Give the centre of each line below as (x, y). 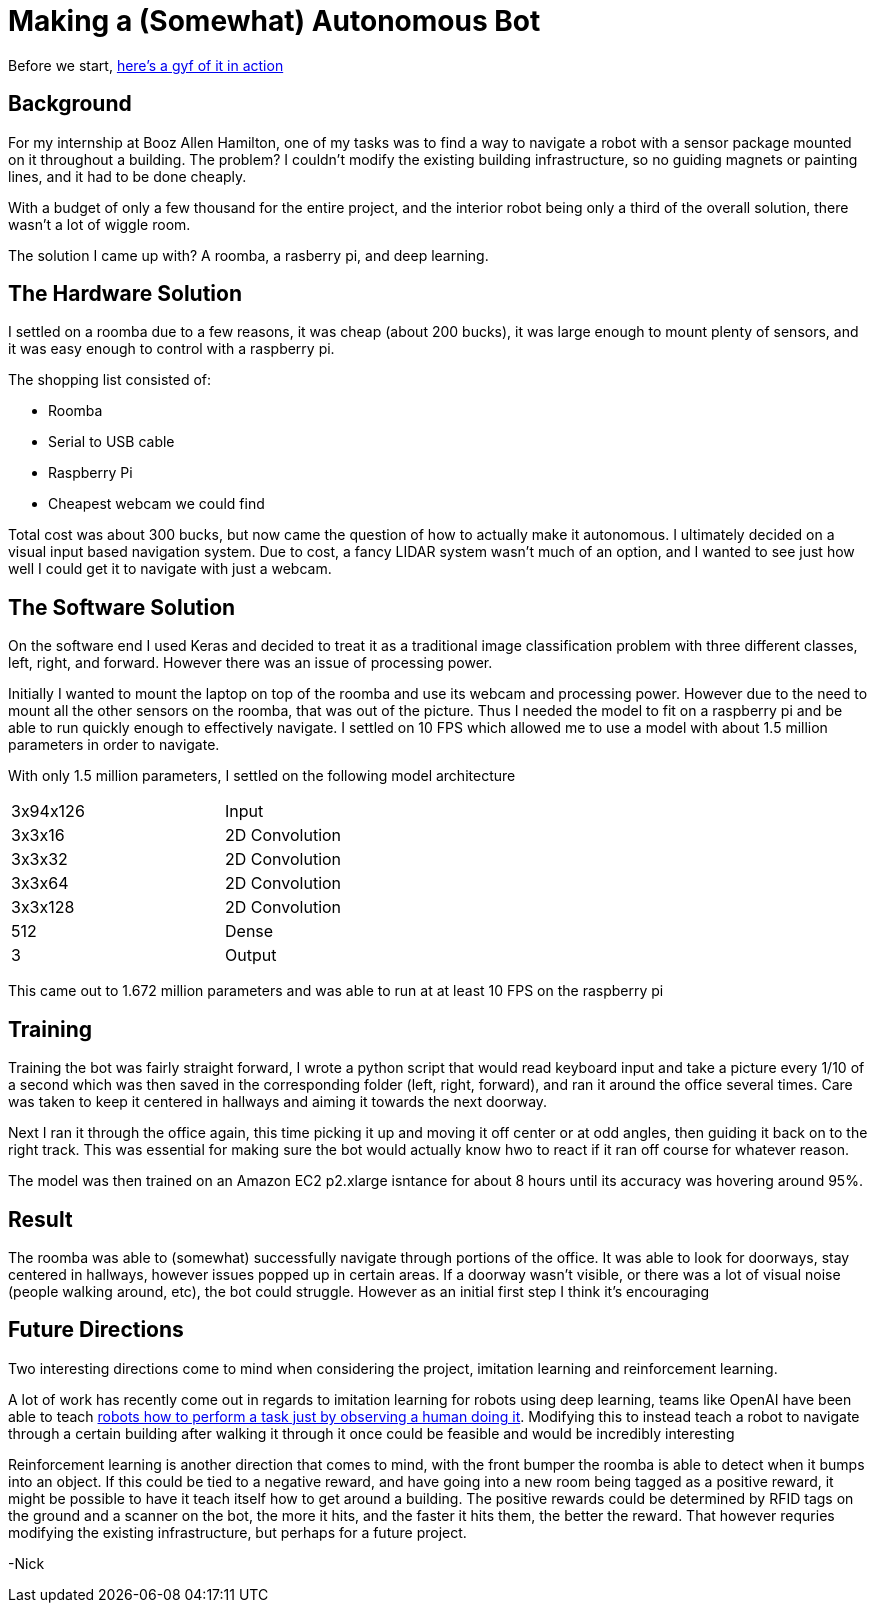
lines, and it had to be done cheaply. (127, 176)
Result (40, 1219)
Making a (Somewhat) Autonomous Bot (274, 21)
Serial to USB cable (111, 442)
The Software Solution (122, 607)
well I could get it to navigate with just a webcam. (170, 569)
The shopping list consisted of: (110, 380)
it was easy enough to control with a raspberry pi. (171, 349)
